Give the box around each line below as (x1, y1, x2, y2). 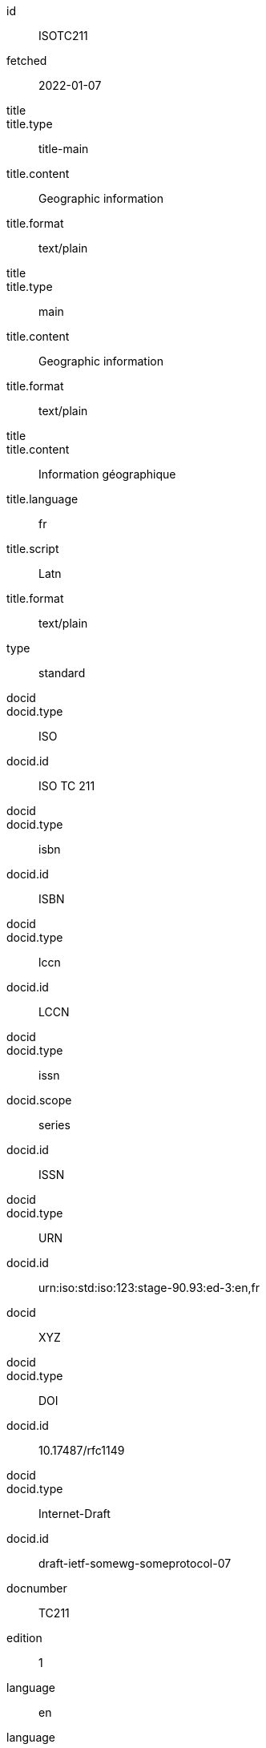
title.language (6, 492, 79, 506)
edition (6, 1631, 42, 1645)
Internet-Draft (38, 1507, 111, 1520)
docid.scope (6, 1093, 72, 1107)
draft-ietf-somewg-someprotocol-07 (38, 1556, 232, 1570)
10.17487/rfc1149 (38, 1443, 125, 1457)
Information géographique (38, 467, 176, 481)
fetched (6, 54, 47, 67)
